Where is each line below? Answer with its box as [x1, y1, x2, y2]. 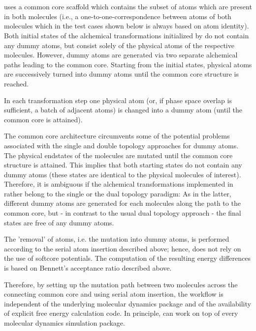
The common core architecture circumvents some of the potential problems [4, 131, 230, 141]
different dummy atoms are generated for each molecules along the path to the [4, 198, 241, 208]
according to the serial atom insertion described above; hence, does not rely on [4, 243, 241, 253]
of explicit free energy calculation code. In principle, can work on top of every [4, 308, 238, 318]
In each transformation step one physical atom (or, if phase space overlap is [4, 95, 232, 105]
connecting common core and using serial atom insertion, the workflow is [4, 289, 224, 299]
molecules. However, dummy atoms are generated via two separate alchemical [4, 50, 238, 60]
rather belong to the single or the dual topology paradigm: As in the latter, [4, 188, 231, 198]
